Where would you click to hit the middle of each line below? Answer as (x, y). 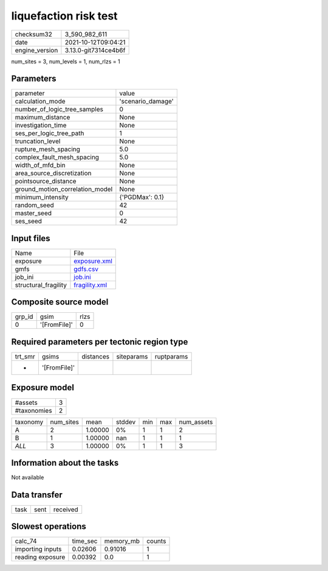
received (66, 510)
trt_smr (25, 356)
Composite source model (60, 302)
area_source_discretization (53, 173)
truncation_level (38, 141)
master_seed (33, 213)
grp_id (24, 317)
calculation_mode (40, 102)
